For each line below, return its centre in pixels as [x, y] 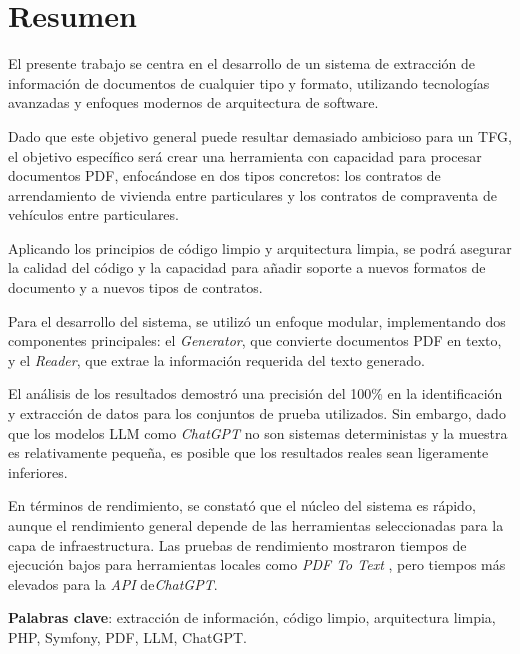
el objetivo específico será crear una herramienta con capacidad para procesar [245, 155]
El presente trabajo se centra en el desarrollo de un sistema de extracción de [242, 63]
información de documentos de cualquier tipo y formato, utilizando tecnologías [249, 82]
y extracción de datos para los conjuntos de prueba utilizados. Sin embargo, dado [257, 413]
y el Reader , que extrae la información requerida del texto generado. [216, 359]
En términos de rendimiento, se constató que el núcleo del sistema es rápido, [242, 505]
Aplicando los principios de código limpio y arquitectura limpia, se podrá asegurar [260, 247]
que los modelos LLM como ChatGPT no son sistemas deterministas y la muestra [258, 432]
